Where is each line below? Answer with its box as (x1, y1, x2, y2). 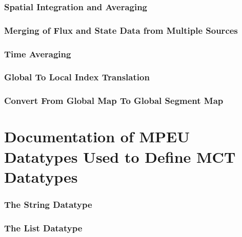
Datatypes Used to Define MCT (4, 146, 236, 167)
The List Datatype (4, 221, 83, 234)
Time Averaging (4, 47, 71, 60)
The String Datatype (4, 198, 92, 210)
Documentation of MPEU (4, 126, 190, 147)
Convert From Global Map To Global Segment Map (4, 94, 224, 107)
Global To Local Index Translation (4, 71, 150, 83)
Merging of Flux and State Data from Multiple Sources (4, 24, 238, 36)
